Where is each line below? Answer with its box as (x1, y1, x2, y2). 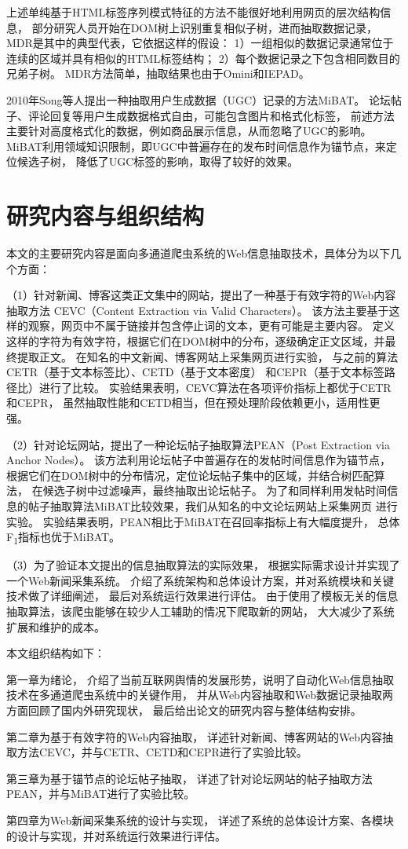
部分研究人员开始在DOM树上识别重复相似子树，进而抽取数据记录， (31, 19, 378, 35)
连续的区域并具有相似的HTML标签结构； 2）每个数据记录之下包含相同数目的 (6, 49, 400, 66)
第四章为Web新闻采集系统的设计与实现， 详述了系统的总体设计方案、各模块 (6, 812, 394, 828)
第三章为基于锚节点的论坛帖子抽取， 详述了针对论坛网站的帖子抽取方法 (6, 770, 373, 786)
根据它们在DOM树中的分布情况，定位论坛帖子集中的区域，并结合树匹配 (6, 467, 374, 483)
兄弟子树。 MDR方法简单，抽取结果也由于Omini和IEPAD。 (6, 65, 310, 82)
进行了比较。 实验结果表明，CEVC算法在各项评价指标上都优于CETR (38, 379, 392, 395)
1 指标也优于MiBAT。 (13, 529, 121, 547)
